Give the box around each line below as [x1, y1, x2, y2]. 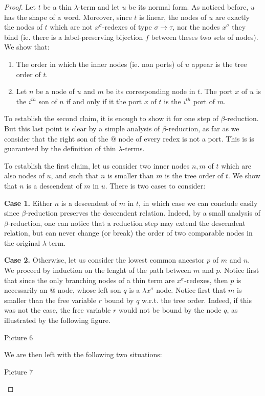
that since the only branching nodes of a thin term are [4, 274, 175, 285]
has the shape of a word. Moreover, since [4, 11, 132, 22]
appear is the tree [191, 58, 247, 69]
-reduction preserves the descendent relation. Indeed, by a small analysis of [26, 207, 260, 218]
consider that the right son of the [4, 133, 108, 144]
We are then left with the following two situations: [4, 349, 162, 360]
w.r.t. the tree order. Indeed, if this [142, 294, 252, 305]
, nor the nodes [172, 21, 220, 32]
